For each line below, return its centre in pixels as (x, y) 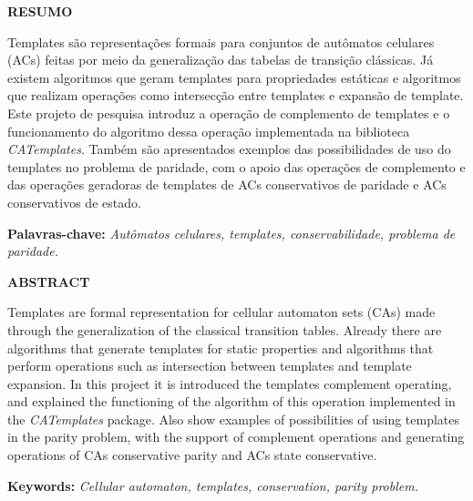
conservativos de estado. (74, 202)
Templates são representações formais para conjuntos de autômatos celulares (221, 41)
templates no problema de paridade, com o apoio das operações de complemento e (236, 166)
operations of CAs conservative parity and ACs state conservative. (192, 455)
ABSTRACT (49, 281)
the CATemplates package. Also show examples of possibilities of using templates (234, 419)
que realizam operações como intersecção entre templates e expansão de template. (236, 95)
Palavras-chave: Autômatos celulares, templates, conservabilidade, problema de (231, 233)
